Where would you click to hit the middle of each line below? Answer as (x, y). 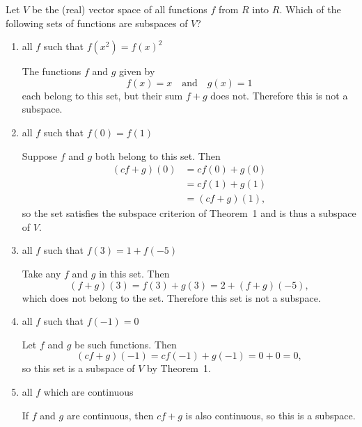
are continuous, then (110, 415)
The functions (52, 71)
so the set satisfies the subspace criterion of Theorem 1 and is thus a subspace (189, 213)
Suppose (40, 155)
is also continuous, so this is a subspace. (270, 415)
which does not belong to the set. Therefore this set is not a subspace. (171, 297)
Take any (41, 274)
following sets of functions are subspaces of (97, 23)
